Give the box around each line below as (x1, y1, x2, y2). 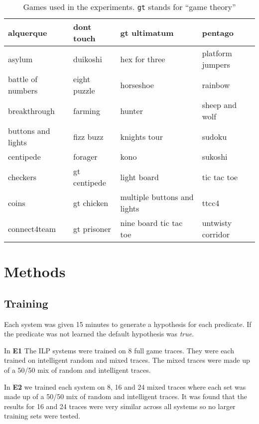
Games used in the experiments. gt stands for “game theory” (23, 1, 236, 12)
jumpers (202, 59, 230, 70)
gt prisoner (73, 222, 111, 234)
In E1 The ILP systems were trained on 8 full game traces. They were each (4, 345, 234, 355)
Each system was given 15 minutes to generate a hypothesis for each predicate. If (4, 318, 252, 329)
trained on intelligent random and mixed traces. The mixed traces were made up (4, 355, 250, 365)
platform (202, 47, 232, 59)
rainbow (202, 79, 230, 91)
